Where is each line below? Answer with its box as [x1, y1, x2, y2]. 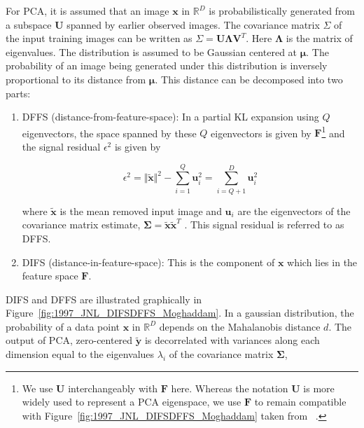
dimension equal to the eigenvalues [6, 347, 155, 361]
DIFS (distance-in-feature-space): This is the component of [22, 254, 275, 269]
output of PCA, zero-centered [6, 333, 133, 347]
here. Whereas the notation [171, 380, 288, 395]
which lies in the [287, 254, 358, 269]
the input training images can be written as [6, 31, 192, 46]
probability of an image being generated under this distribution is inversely [6, 58, 328, 73]
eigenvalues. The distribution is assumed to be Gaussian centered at [6, 44, 297, 59]
